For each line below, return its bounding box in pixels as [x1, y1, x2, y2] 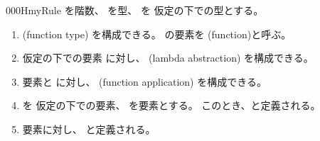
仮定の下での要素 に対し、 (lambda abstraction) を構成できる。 [22, 50, 314, 65]
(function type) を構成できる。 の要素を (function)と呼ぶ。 [22, 26, 292, 41]
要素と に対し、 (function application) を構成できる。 [22, 74, 267, 89]
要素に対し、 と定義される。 [22, 121, 156, 136]
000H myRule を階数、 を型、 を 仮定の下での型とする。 [6, 3, 264, 17]
